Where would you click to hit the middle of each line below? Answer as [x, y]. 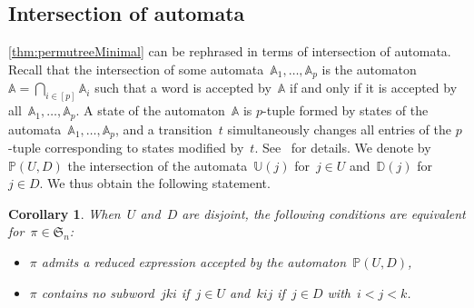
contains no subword [98, 292]
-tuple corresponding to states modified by [126, 148]
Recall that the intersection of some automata [136, 69]
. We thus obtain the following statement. [155, 183]
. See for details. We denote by [343, 148]
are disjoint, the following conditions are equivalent [324, 213]
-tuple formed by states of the [346, 110]
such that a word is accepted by [183, 88]
